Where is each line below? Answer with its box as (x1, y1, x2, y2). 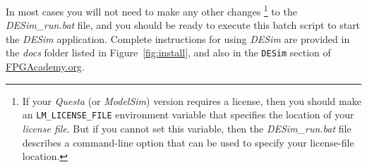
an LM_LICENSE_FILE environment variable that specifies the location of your (22, 107, 354, 122)
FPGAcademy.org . (6, 59, 85, 74)
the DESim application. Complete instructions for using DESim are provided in (6, 31, 350, 46)
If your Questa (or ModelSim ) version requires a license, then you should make (22, 93, 361, 108)
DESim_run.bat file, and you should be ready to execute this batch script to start (6, 18, 361, 32)
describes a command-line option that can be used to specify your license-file (22, 135, 354, 149)
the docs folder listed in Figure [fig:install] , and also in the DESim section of (6, 45, 331, 60)
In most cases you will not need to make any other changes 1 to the (6, 2, 297, 18)
